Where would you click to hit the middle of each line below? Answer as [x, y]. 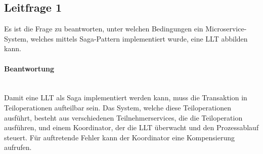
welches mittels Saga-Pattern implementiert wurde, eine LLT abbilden [139, 38]
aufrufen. [18, 147]
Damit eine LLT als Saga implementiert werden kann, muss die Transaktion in [126, 98]
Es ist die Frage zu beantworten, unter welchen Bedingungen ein [104, 29]
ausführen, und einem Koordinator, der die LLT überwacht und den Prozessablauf [131, 127]
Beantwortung [29, 68]
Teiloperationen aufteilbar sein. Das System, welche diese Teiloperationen [118, 107]
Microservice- [226, 29]
